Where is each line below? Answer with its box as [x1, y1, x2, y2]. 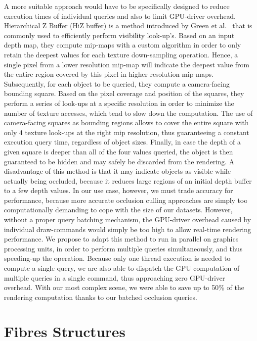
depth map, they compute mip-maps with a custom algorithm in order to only [4, 40, 241, 50]
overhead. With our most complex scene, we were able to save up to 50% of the [4, 282, 244, 292]
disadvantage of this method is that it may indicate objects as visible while [4, 166, 231, 176]
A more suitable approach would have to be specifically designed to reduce [4, 1, 230, 11]
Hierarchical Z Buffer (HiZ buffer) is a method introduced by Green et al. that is [4, 20, 252, 31]
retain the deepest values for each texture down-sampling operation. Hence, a [4, 49, 238, 59]
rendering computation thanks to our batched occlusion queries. [4, 292, 197, 302]
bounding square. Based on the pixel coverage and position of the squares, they [4, 88, 244, 98]
